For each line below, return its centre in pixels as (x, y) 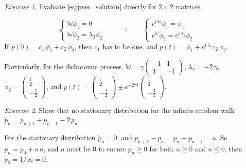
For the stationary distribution (50, 137)
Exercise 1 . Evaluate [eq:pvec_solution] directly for (80, 6)
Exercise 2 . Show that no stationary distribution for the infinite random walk (120, 110)
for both (162, 148)
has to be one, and (130, 46)
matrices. (189, 6)
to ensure (112, 148)
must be (79, 148)
